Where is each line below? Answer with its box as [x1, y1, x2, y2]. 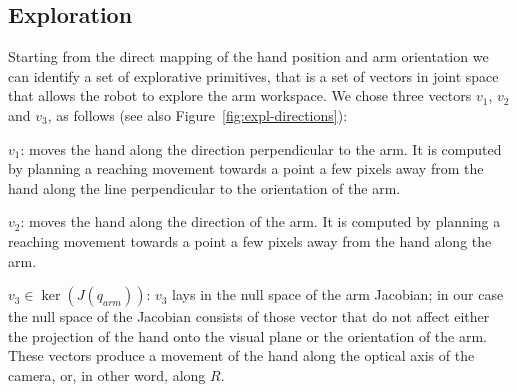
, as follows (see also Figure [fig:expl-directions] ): [47, 104, 348, 125]
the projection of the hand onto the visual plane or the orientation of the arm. [8, 325, 487, 346]
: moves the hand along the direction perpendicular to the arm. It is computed [20, 138, 502, 159]
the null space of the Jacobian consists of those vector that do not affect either [8, 306, 490, 327]
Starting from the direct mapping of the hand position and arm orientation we [8, 46, 489, 67]
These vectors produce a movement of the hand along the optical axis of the [8, 345, 475, 366]
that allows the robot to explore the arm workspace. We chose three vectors [8, 85, 472, 106]
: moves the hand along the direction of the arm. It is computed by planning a [20, 211, 501, 232]
